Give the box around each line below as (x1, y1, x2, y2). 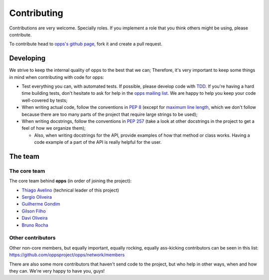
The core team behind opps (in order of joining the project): (9, 178, 132, 184)
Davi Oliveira (21, 215, 48, 221)
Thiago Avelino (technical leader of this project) (21, 187, 120, 193)
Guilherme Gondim (21, 201, 61, 207)
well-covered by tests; (21, 97, 68, 103)
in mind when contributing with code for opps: (9, 74, 104, 80)
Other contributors (9, 235, 56, 242)
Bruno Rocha (21, 222, 48, 228)
